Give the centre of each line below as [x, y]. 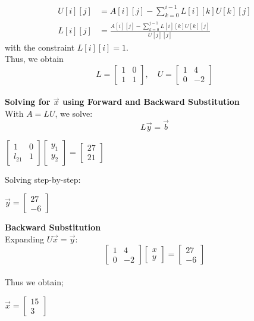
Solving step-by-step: [43, 179]
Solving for [28, 102]
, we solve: [74, 113]
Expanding [24, 239]
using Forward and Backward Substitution [151, 102]
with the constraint [40, 47]
